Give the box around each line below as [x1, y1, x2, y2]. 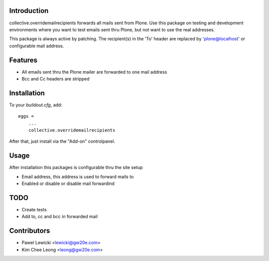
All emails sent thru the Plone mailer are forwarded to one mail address [21, 69, 167, 75]
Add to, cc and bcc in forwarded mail [21, 214, 98, 220]
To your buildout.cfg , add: [9, 102, 62, 108]
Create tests [21, 207, 47, 213]
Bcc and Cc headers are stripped [21, 76, 90, 82]
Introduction [9, 6, 49, 15]
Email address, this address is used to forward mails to [21, 174, 134, 179]
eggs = [18, 113, 34, 119]
